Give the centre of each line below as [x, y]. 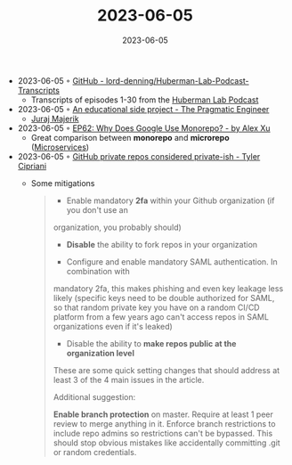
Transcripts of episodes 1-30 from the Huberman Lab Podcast [145, 100]
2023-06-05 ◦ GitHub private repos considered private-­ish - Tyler [139, 156]
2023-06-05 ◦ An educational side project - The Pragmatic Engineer [143, 109]
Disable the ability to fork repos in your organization [162, 244]
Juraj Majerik [55, 118]
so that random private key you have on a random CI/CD [156, 307]
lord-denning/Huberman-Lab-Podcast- [177, 80]
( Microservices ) [60, 147]
